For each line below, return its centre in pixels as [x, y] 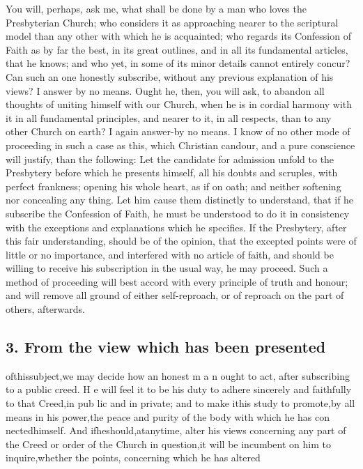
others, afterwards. [45, 309]
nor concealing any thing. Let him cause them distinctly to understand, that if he [180, 200]
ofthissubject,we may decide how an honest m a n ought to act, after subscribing [178, 375]
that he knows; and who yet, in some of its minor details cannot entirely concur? [178, 63]
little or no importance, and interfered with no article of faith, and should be [170, 254]
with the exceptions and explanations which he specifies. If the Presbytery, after [176, 227]
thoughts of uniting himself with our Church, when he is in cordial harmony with [179, 104]
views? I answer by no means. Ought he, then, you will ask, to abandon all [165, 90]
